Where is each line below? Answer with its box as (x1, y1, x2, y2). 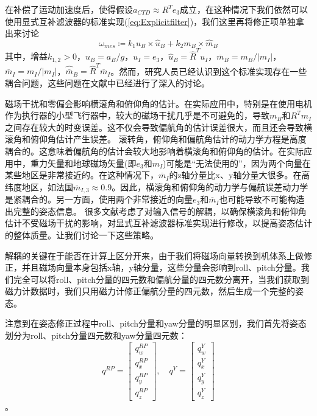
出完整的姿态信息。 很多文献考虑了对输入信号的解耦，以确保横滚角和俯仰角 (5, 204, 307, 217)
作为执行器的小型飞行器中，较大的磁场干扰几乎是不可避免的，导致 (5, 109, 269, 122)
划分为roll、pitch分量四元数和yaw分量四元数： (5, 329, 187, 342)
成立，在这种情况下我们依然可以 (180, 3, 308, 15)
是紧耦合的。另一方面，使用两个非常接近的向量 (5, 193, 193, 206)
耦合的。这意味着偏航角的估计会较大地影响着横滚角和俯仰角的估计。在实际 (5, 144, 304, 157)
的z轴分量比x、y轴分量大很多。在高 (169, 168, 310, 181)
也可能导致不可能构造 (219, 193, 305, 206)
